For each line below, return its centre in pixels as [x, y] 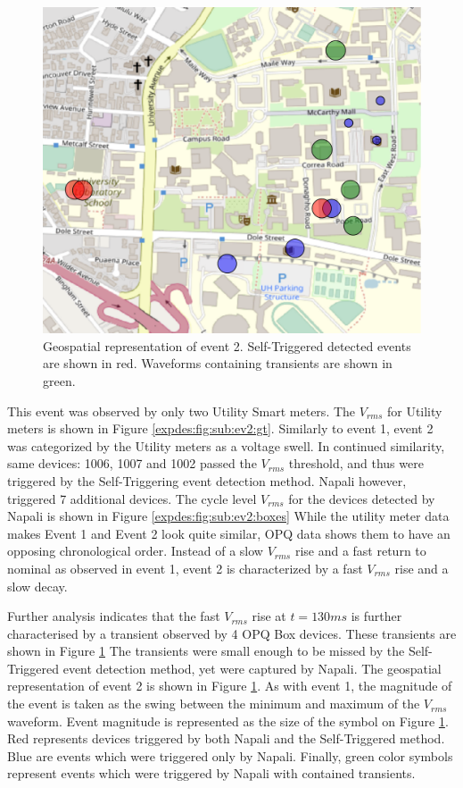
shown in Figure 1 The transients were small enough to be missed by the [206, 651]
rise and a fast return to [360, 551]
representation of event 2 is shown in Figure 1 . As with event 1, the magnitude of [230, 686]
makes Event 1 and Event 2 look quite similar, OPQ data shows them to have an [229, 533]
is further [376, 616]
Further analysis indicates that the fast [114, 616]
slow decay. [37, 586]
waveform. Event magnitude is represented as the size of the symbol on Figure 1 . [228, 721]
